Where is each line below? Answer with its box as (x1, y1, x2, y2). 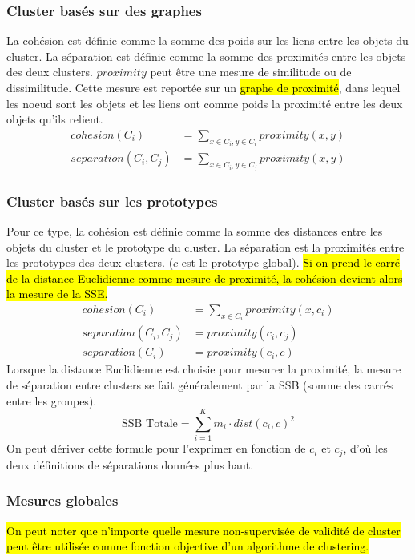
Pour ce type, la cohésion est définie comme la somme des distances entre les (6, 222, 383, 239)
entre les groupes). (6, 392, 97, 409)
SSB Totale (121, 418, 178, 430)
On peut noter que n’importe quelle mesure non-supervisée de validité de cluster (6, 522, 401, 538)
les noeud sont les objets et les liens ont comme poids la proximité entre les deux (6, 95, 403, 111)
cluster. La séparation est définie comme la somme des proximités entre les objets (6, 47, 406, 64)
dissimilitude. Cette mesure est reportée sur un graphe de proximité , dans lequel (6, 79, 401, 95)
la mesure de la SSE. (6, 285, 108, 302)
